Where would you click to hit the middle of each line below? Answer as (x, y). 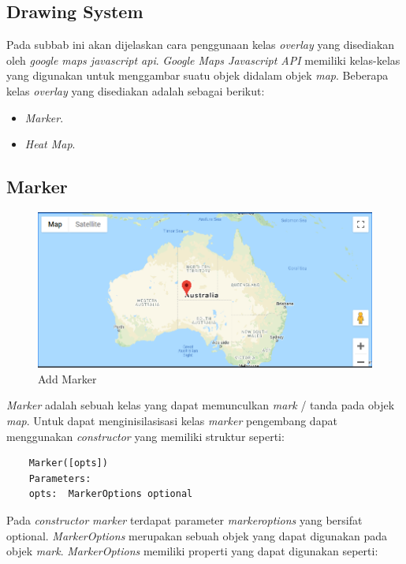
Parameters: (60, 478)
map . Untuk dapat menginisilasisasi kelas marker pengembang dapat (172, 421)
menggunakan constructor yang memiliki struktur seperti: (145, 436)
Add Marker (67, 378)
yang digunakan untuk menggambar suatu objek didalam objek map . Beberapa (197, 75)
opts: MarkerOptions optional (111, 494)
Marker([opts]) (68, 463)
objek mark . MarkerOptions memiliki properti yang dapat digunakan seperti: (192, 551)
